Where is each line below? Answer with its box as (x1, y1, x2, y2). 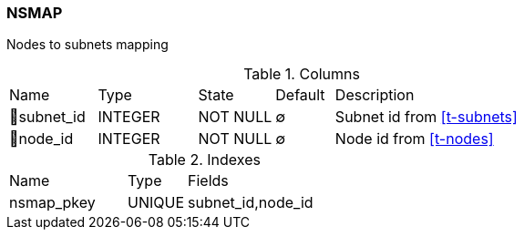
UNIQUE (128, 193, 185, 212)
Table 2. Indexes (148, 150, 261, 170)
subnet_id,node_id (188, 193, 313, 212)
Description (334, 86, 415, 105)
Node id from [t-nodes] (334, 129, 494, 149)
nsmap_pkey (9, 193, 96, 212)
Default (275, 86, 325, 105)
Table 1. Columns (243, 65, 360, 84)
